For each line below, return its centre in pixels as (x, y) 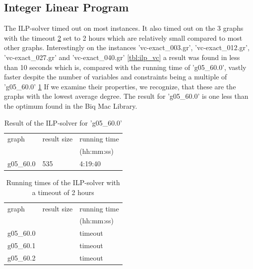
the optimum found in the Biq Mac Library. (71, 105)
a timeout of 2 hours (63, 192)
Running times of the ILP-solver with (63, 182)
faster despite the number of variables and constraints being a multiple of (116, 77)
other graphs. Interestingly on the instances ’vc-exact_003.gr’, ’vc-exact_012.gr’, (127, 47)
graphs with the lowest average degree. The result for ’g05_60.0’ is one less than (126, 96)
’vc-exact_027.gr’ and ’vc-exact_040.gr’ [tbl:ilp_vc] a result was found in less (122, 57)
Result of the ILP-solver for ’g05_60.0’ (63, 122)
